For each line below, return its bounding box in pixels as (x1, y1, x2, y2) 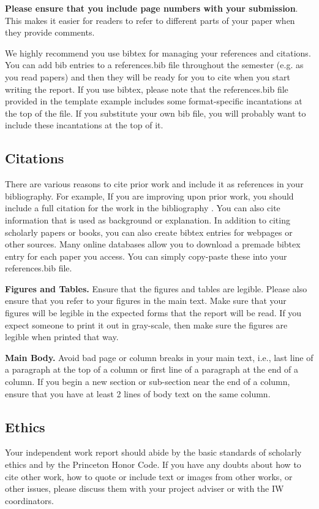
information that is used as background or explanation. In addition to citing (5, 213, 290, 226)
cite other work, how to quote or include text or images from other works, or (5, 470, 293, 483)
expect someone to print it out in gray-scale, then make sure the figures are (5, 318, 288, 331)
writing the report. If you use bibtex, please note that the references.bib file (5, 82, 288, 95)
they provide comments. (5, 26, 95, 39)
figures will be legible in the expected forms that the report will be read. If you (5, 306, 302, 319)
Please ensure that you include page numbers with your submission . (5, 2, 298, 14)
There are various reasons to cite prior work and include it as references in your (5, 177, 304, 190)
